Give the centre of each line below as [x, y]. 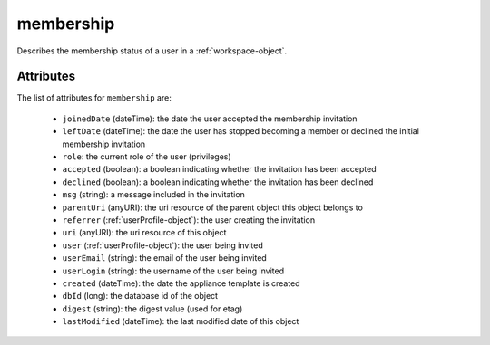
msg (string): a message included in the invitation [153, 195]
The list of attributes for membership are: [94, 98]
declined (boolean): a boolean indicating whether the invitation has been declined [218, 182]
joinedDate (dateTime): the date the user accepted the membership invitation [210, 119]
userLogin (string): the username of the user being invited [173, 271]
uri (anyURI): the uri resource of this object [144, 233]
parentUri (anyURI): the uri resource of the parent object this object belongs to [212, 207]
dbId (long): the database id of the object [140, 296]
